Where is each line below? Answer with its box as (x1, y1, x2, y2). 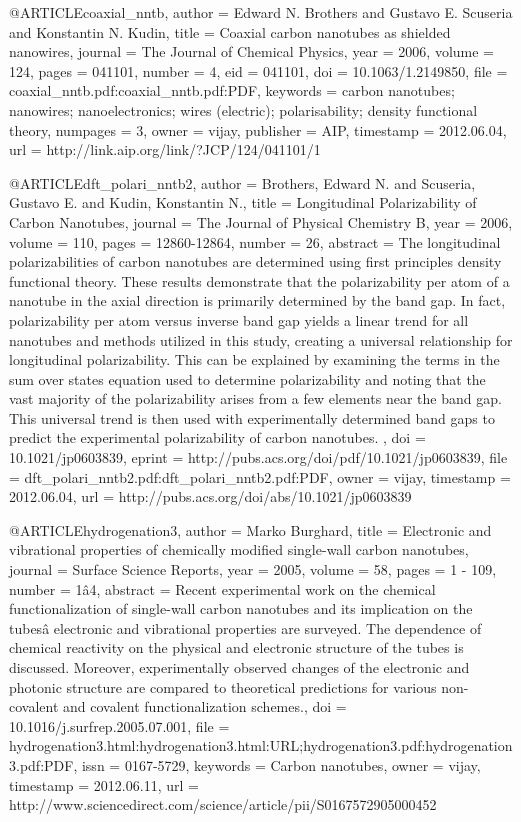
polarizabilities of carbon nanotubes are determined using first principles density (9, 251, 502, 272)
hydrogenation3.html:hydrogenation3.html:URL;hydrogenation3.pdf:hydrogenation (9, 735, 513, 756)
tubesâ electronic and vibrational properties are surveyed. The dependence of (9, 617, 482, 638)
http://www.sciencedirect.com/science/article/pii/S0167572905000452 (9, 794, 437, 815)
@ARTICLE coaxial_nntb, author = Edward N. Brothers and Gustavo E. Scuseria (9, 2, 513, 22)
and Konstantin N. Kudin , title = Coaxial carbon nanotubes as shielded (9, 21, 451, 42)
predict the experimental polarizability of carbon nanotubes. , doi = (9, 427, 426, 448)
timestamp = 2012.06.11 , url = (9, 774, 199, 795)
